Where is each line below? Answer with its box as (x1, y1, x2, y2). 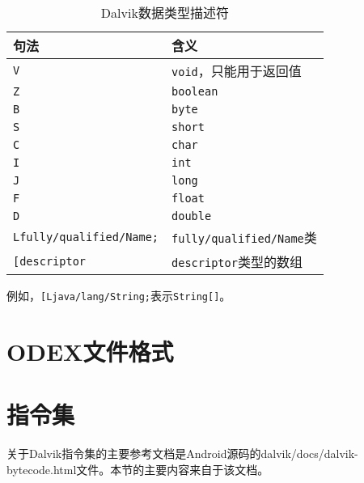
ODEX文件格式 (6, 334, 174, 367)
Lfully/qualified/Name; (13, 231, 159, 244)
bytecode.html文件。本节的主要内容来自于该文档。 (6, 460, 269, 477)
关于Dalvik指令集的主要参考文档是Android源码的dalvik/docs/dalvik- (6, 445, 358, 462)
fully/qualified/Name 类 (171, 228, 317, 247)
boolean (171, 85, 218, 98)
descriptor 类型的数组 (171, 252, 303, 271)
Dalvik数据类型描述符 (100, 3, 229, 22)
